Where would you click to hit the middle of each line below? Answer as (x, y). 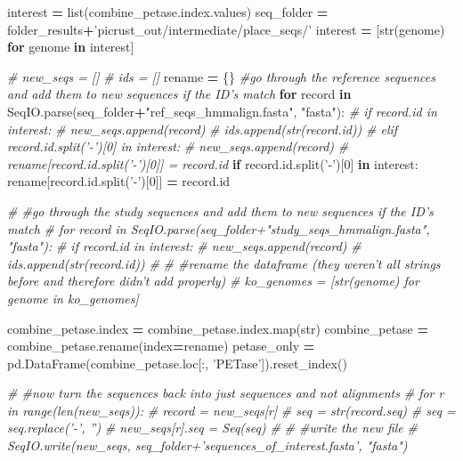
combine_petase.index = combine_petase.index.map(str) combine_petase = (218, 328)
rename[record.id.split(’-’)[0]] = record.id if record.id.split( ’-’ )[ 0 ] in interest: (213, 163)
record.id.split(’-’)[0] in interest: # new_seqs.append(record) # (178, 146)
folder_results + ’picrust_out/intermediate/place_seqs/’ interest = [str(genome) (226, 29)
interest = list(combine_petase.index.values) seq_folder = (168, 12)
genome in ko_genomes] (73, 298)
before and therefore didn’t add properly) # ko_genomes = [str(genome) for (213, 281)
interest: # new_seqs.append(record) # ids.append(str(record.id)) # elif (203, 129)
